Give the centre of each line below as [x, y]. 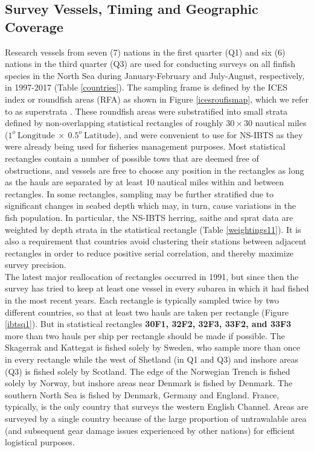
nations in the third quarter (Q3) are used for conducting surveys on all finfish [150, 64]
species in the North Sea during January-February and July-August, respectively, [155, 75]
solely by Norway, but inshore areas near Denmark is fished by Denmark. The [149, 383]
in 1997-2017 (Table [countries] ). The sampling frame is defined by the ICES [146, 87]
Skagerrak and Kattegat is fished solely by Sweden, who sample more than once [152, 347]
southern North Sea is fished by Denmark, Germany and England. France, [142, 394]
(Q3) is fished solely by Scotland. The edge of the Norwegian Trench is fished [148, 371]
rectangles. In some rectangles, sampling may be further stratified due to [139, 193]
